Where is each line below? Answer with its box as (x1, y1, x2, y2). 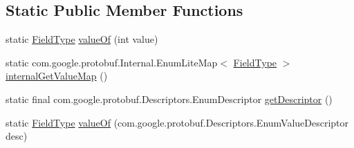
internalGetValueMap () (6, 68, 108, 83)
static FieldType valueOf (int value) (6, 32, 158, 46)
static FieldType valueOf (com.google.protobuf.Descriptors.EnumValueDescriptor (6, 115, 349, 129)
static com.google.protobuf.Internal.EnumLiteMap (6, 55, 218, 69)
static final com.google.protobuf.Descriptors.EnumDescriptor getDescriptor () (6, 91, 333, 106)
